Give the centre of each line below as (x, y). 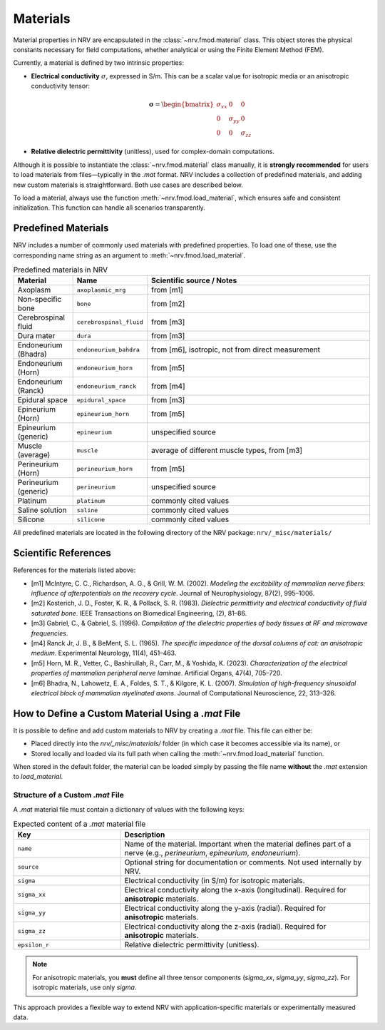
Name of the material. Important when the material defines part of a (238, 844)
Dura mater (36, 336)
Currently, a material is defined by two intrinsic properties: (99, 63)
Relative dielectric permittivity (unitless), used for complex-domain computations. (153, 152)
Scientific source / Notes (194, 280)
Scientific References (62, 553)
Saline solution (42, 510)
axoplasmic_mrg (101, 290)
